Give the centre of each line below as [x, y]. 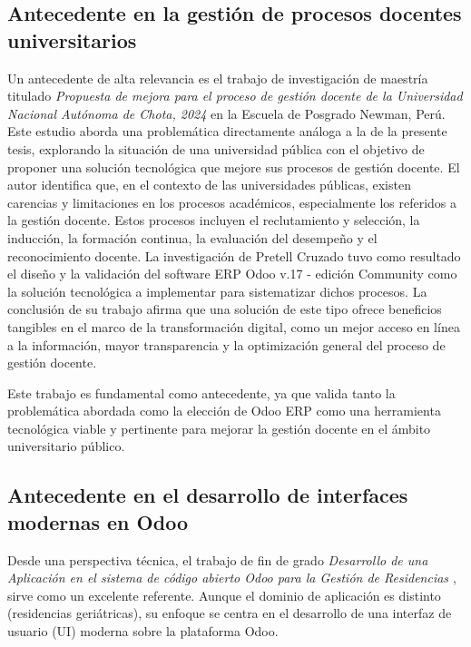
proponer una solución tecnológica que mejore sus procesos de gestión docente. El [234, 167]
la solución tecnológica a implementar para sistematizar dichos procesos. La [217, 291]
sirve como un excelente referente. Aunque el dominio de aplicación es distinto [224, 595]
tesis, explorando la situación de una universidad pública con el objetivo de [216, 148]
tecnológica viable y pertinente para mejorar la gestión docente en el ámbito [219, 428]
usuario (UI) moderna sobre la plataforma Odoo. [143, 631]
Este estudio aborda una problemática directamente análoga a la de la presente [227, 131]
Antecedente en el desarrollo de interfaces [208, 495]
